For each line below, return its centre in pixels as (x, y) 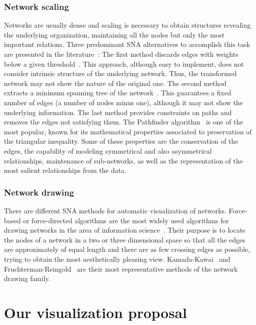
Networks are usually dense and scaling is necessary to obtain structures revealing (128, 25)
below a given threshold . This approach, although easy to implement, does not (124, 63)
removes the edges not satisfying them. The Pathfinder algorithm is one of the (124, 122)
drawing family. (27, 278)
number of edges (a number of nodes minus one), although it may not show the (124, 102)
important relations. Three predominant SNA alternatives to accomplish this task (127, 44)
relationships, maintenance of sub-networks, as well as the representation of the (124, 160)
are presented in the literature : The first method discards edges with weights (121, 54)
